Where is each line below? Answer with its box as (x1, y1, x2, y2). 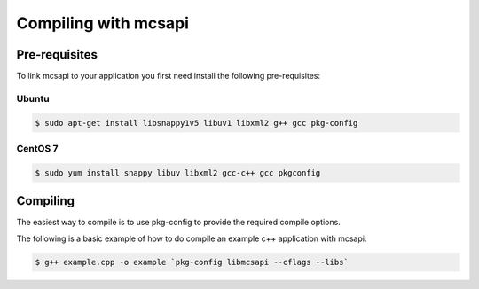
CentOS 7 (16, 142, 59, 154)
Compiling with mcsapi (16, 13, 190, 33)
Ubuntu (16, 92, 50, 105)
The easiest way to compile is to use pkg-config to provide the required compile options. (16, 217, 341, 228)
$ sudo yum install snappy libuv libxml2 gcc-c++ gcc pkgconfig (35, 168, 321, 177)
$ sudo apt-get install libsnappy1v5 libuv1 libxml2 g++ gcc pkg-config (35, 118, 358, 128)
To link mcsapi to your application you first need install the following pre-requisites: (16, 71, 321, 82)
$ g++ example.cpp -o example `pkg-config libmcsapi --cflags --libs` (35, 257, 349, 267)
